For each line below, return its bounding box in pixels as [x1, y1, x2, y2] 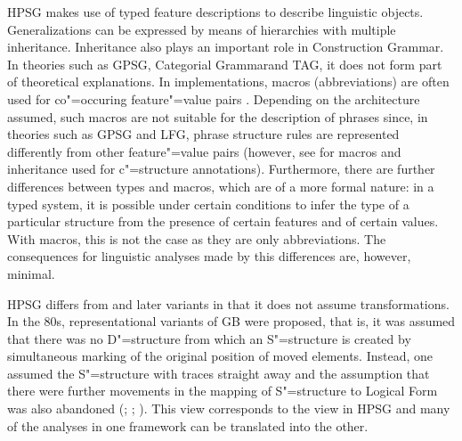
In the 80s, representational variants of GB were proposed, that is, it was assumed [7, 312, 456, 331]
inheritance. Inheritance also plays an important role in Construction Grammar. [7, 37, 444, 56]
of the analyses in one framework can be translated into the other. [7, 416, 369, 435]
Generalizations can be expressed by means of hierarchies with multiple [7, 20, 396, 38]
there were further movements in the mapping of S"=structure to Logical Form [7, 381, 438, 400]
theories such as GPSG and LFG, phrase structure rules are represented [7, 125, 400, 143]
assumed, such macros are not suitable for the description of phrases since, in [7, 107, 428, 126]
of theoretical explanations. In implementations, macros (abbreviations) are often [7, 72, 450, 91]
